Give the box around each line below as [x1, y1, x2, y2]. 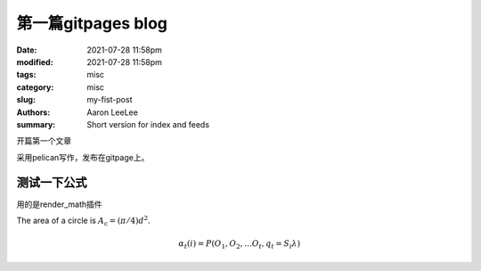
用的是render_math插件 [16, 199, 102, 209]
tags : [16, 70, 37, 80]
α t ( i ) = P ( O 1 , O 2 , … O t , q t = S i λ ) [178, 239, 301, 250]
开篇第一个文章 [16, 135, 71, 146]
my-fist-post [86, 94, 133, 105]
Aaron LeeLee [86, 107, 138, 118]
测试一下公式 [16, 175, 87, 191]
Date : [16, 45, 37, 55]
